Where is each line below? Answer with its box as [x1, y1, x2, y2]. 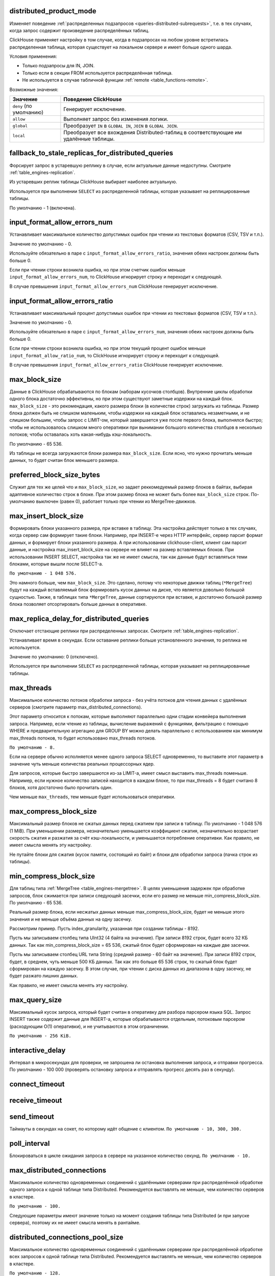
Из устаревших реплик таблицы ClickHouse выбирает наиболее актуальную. [9, 179, 177, 185]
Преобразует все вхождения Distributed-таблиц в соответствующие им [63, 129, 242, 136]
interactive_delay [9, 1046, 66, 1054]
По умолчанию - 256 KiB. [9, 1033, 71, 1039]
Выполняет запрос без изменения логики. [63, 115, 169, 122]
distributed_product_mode [9, 7, 97, 15]
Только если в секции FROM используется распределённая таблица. [22, 69, 173, 76]
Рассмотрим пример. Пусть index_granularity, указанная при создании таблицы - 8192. [9, 925, 200, 931]
